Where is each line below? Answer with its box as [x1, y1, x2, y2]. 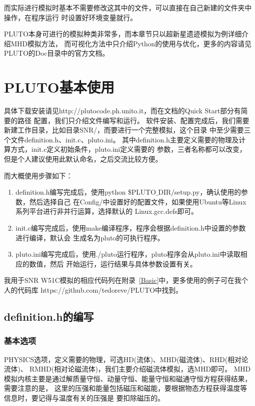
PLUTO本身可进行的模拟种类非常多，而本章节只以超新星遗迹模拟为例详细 [4, 29, 242, 39]
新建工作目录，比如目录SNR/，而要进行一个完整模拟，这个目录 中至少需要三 [4, 125, 251, 135]
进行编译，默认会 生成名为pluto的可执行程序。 [15, 232, 165, 242]
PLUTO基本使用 [4, 77, 114, 97]
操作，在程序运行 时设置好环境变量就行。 [4, 12, 137, 22]
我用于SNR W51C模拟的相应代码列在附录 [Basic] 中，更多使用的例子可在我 [4, 275, 242, 285]
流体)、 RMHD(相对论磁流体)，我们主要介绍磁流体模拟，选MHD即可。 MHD [4, 364, 251, 374]
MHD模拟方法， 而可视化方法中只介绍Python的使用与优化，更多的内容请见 [10, 38, 252, 48]
